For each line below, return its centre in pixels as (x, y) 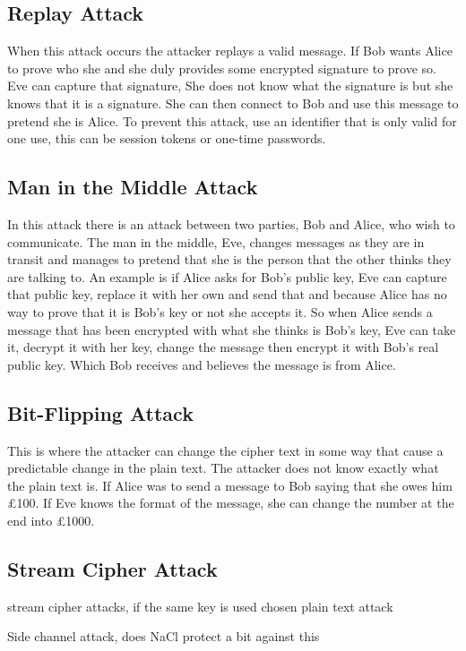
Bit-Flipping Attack (100, 412)
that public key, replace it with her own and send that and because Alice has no (227, 294)
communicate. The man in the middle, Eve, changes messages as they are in (216, 241)
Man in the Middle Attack (133, 187)
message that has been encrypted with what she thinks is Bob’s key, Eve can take (232, 329)
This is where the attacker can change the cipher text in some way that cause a (225, 450)
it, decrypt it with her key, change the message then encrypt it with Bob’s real (223, 347)
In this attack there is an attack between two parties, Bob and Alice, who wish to (231, 223)
